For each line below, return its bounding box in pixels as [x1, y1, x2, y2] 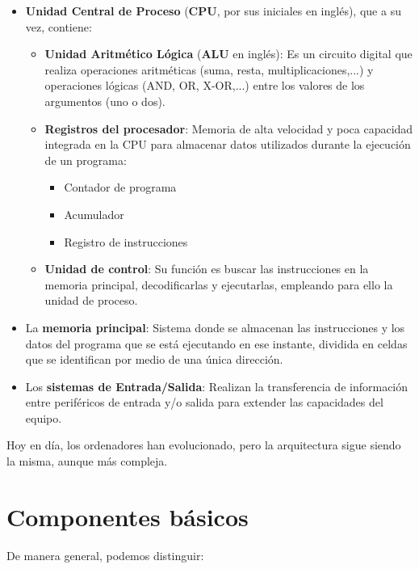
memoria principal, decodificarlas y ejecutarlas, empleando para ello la [44, 276, 393, 293]
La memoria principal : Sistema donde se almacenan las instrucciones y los [25, 318, 405, 335]
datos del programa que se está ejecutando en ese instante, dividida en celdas [25, 335, 408, 352]
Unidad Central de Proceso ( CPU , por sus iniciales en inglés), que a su [25, 2, 401, 19]
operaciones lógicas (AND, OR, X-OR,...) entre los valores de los [44, 77, 365, 94]
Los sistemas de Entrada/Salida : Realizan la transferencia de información [25, 377, 409, 394]
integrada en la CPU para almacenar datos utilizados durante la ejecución [44, 136, 411, 153]
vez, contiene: [25, 18, 92, 35]
